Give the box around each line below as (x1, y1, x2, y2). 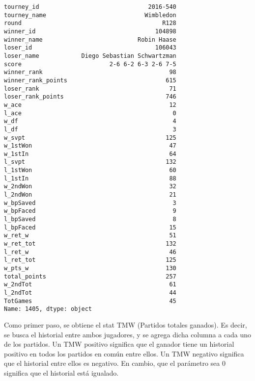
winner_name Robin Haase (4, 36, 176, 43)
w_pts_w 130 (4, 265, 176, 272)
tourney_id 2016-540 (4, 3, 176, 10)
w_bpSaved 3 (4, 199, 176, 206)
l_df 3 (4, 126, 176, 133)
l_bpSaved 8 (4, 216, 176, 223)
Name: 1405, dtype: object (4, 305, 92, 313)
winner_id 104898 (4, 27, 176, 35)
